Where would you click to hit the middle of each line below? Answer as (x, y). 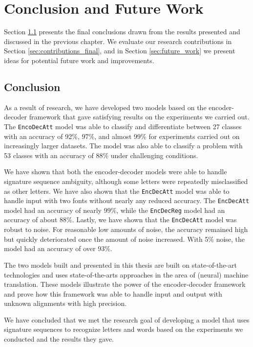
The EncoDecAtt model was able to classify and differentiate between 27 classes (123, 126)
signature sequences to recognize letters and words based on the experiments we (124, 329)
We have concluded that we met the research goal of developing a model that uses (127, 319)
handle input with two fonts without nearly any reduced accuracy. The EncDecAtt (127, 200)
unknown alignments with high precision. (65, 303)
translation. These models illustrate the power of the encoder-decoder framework (125, 284)
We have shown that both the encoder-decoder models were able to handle (116, 172)
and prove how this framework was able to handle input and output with (113, 293)
